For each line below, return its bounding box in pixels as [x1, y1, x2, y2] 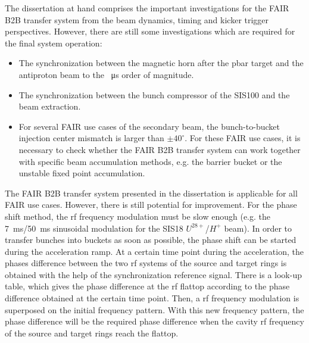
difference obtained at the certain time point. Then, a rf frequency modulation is [5, 292, 299, 304]
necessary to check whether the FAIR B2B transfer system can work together [18, 143, 301, 155]
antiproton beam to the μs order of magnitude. [18, 68, 194, 80]
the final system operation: [5, 36, 102, 49]
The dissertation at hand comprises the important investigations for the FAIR [5, 2, 289, 14]
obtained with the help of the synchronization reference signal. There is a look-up [5, 268, 302, 280]
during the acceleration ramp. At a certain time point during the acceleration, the [5, 245, 304, 257]
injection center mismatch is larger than [18, 132, 164, 144]
